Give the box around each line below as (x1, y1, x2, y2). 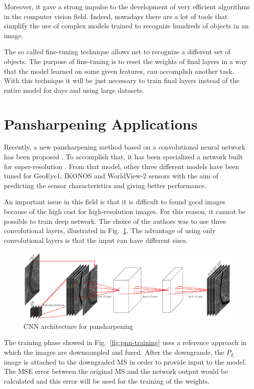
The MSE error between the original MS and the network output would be (4, 366, 228, 376)
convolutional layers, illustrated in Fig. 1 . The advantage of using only (4, 225, 216, 236)
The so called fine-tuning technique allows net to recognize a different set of (4, 46, 231, 57)
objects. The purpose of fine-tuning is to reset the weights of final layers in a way (4, 56, 247, 66)
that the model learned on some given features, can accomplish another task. (4, 65, 234, 76)
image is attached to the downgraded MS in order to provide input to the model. (4, 356, 247, 367)
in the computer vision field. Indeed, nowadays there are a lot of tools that (4, 11, 228, 21)
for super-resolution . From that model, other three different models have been (4, 161, 239, 171)
